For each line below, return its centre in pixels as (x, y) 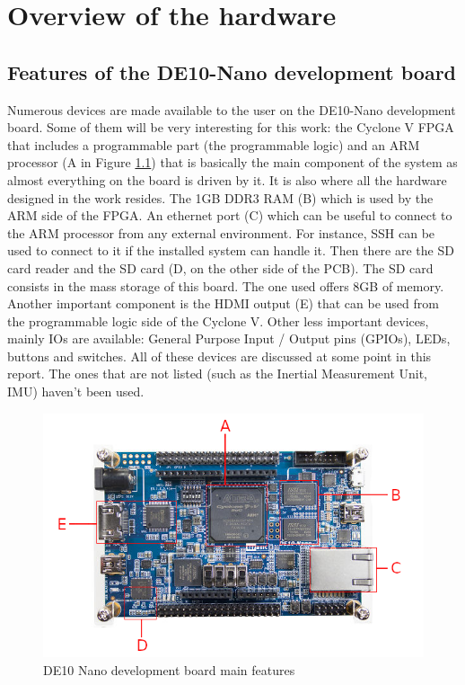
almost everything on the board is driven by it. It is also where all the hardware (227, 179)
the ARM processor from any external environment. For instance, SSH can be (221, 232)
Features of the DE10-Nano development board (232, 71)
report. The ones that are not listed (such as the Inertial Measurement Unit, (218, 374)
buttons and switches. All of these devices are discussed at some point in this (219, 356)
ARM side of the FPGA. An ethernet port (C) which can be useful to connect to (230, 215)
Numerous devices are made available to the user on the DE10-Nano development (232, 109)
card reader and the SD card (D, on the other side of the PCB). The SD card (220, 267)
